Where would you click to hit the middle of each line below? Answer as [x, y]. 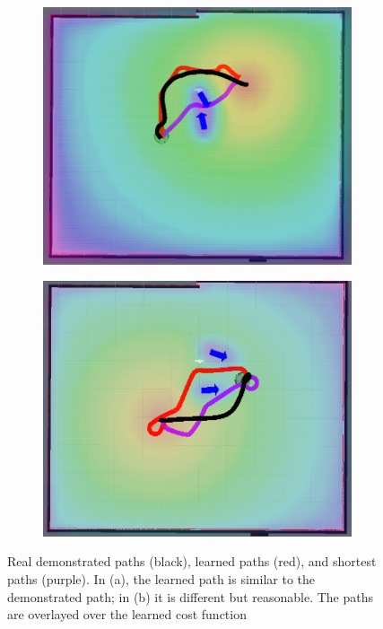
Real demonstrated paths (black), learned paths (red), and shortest [192, 561]
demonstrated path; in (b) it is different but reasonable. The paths [191, 596]
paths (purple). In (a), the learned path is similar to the [161, 579]
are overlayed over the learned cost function [127, 614]
